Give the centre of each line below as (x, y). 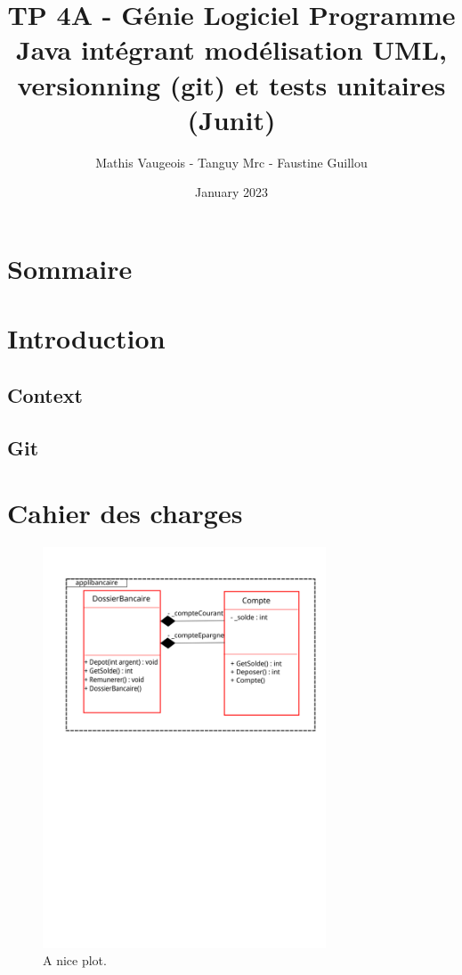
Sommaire (70, 268)
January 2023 (231, 192)
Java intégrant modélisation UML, (231, 49)
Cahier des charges (125, 513)
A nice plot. (75, 960)
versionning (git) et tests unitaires (231, 84)
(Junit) (231, 119)
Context (45, 394)
